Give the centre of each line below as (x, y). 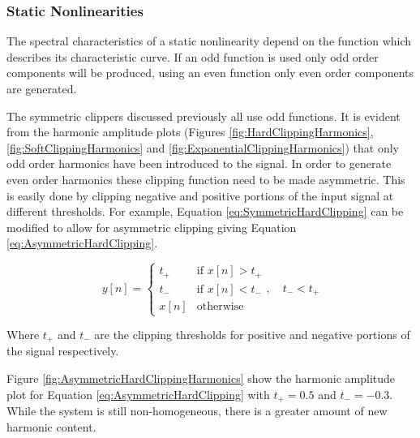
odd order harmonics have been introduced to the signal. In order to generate (199, 163)
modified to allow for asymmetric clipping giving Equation (152, 227)
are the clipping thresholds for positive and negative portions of (252, 334)
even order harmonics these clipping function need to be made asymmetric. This (206, 179)
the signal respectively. (63, 351)
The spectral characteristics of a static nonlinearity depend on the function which (209, 41)
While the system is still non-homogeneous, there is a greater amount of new (197, 411)
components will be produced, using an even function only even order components (210, 73)
